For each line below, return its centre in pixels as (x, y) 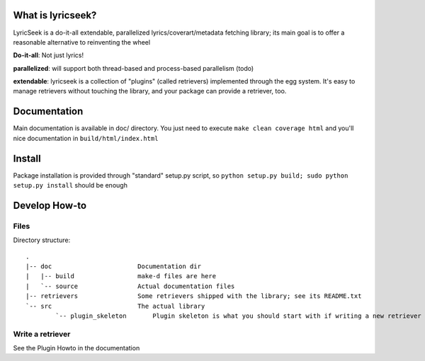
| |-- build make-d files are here (121, 276)
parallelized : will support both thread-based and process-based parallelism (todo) (134, 68)
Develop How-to (50, 205)
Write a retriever (42, 334)
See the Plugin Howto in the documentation (76, 348)
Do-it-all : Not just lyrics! (49, 55)
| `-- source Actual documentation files (130, 286)
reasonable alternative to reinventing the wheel (82, 42)
